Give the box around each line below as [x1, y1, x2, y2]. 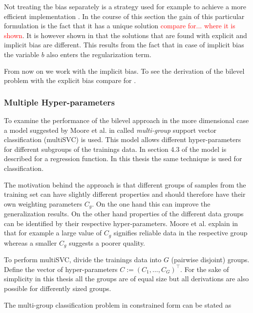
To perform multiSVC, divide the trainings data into [4, 254, 162, 265]
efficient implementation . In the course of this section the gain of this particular [4, 11, 245, 21]
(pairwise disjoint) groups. [171, 254, 250, 265]
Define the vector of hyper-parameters [4, 264, 118, 274]
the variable [4, 49, 39, 59]
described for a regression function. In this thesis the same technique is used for [4, 153, 242, 164]
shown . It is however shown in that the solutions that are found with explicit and [4, 30, 247, 40]
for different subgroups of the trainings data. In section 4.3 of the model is [4, 144, 227, 154]
